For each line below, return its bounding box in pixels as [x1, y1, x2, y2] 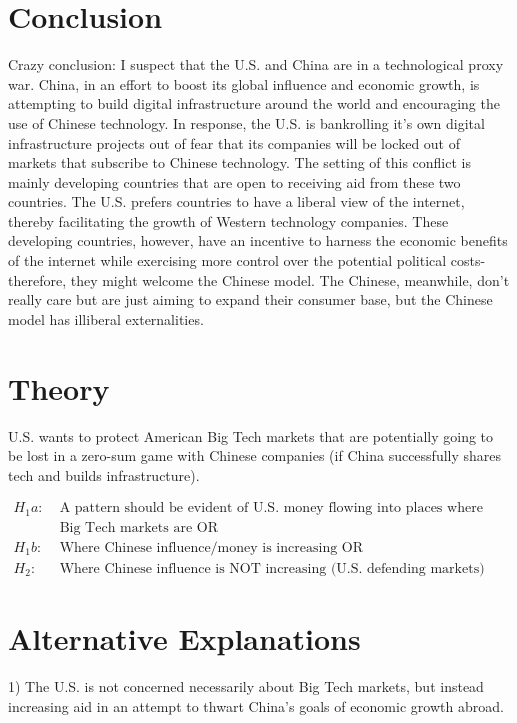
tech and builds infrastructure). [8, 464, 200, 485]
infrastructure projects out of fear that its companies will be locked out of [8, 132, 461, 153]
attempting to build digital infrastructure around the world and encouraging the [8, 93, 500, 114]
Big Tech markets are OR [59, 520, 218, 535]
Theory [8, 367, 110, 408]
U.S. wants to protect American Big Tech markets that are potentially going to [8, 425, 494, 446]
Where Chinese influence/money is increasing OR [59, 540, 364, 555]
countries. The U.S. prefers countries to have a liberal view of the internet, [8, 191, 465, 212]
